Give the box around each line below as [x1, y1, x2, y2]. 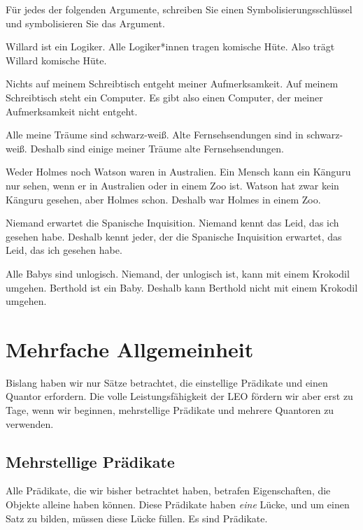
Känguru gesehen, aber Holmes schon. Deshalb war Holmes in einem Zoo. [6, 192, 321, 206]
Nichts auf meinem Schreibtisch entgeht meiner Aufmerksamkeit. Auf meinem [6, 76, 339, 91]
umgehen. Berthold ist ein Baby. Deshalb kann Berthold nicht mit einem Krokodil [6, 280, 358, 294]
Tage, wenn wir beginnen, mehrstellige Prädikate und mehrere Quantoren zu [6, 403, 334, 417]
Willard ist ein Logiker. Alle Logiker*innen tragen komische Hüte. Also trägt [6, 39, 335, 54]
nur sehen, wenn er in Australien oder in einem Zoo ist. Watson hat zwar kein [6, 178, 339, 192]
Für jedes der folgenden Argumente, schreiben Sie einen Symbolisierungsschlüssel [6, 2, 353, 16]
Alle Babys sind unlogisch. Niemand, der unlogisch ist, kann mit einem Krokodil [6, 266, 350, 280]
